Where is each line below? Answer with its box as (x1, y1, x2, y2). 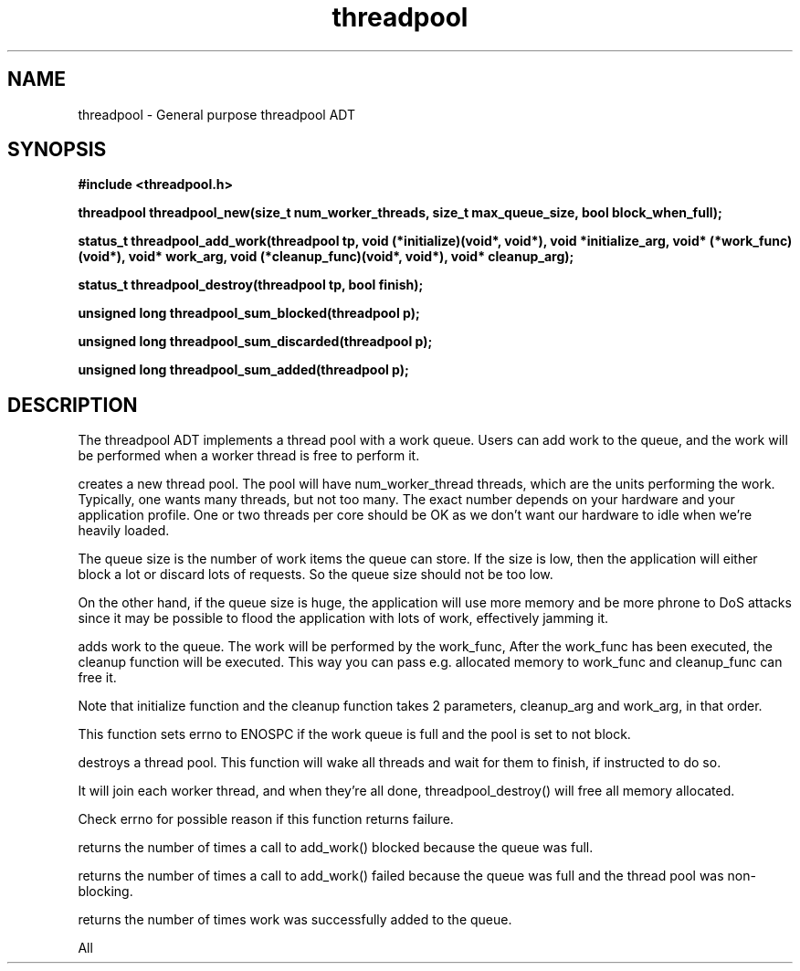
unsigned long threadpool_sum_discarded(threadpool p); (78, 333, 433, 350)
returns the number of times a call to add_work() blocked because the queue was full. (78, 839, 594, 856)
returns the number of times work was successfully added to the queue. (78, 912, 512, 928)
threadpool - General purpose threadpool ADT (78, 106, 356, 122)
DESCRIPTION (7, 393, 138, 417)
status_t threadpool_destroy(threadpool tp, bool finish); (78, 277, 424, 293)
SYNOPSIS (7, 138, 107, 162)
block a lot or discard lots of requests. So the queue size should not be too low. (78, 566, 553, 583)
